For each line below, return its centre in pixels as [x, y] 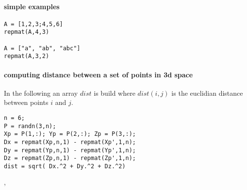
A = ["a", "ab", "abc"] [42, 48]
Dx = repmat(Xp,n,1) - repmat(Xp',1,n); [70, 142]
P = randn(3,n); [30, 126]
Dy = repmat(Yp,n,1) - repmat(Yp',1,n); [70, 150]
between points [26, 102]
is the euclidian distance [207, 93]
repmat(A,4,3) [27, 32]
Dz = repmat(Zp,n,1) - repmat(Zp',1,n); [70, 158]
